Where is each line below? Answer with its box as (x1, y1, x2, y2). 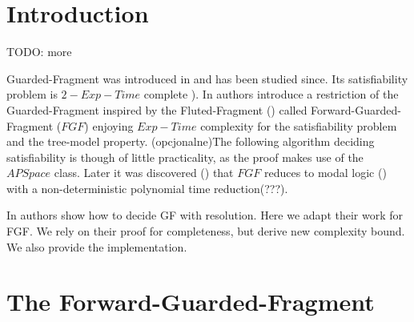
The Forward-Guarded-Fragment (6, 285, 375, 318)
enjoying (92, 117, 134, 134)
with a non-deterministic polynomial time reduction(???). (6, 179, 288, 196)
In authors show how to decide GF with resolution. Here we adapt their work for (6, 207, 404, 223)
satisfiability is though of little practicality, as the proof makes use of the (6, 148, 364, 165)
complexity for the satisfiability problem (200, 117, 397, 134)
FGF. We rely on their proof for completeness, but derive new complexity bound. (6, 223, 405, 239)
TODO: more (6, 43, 72, 60)
